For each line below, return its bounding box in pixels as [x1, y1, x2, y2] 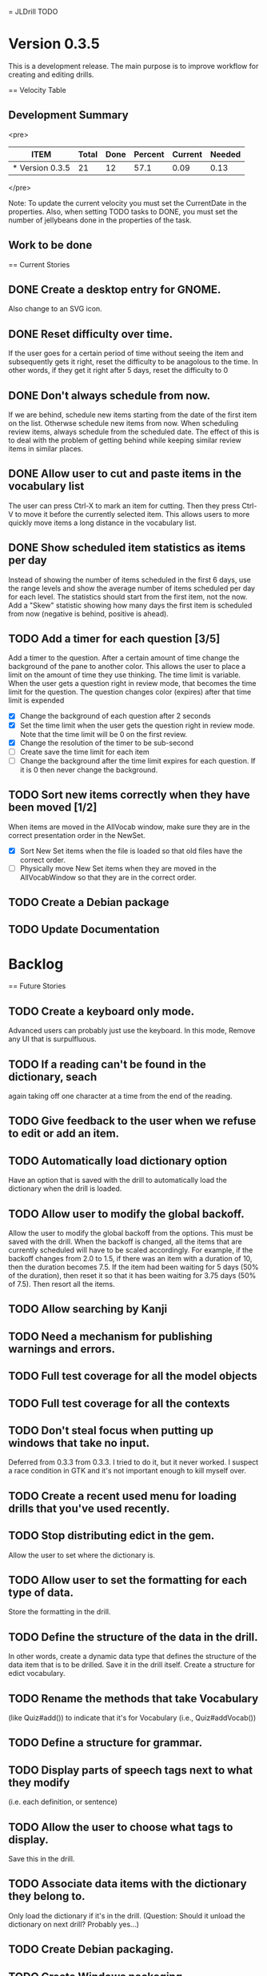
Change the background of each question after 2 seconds [19, 711, 211, 721]
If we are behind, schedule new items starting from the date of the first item [8, 410, 257, 419]
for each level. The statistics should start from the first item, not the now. [8, 591, 248, 601]
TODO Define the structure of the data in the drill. [8, 1630, 258, 1644]
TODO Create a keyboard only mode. [8, 1004, 195, 1018]
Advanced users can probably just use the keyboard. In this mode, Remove [8, 1026, 256, 1036]
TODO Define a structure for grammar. [8, 1736, 203, 1750]
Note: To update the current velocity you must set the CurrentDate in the [8, 198, 247, 207]
